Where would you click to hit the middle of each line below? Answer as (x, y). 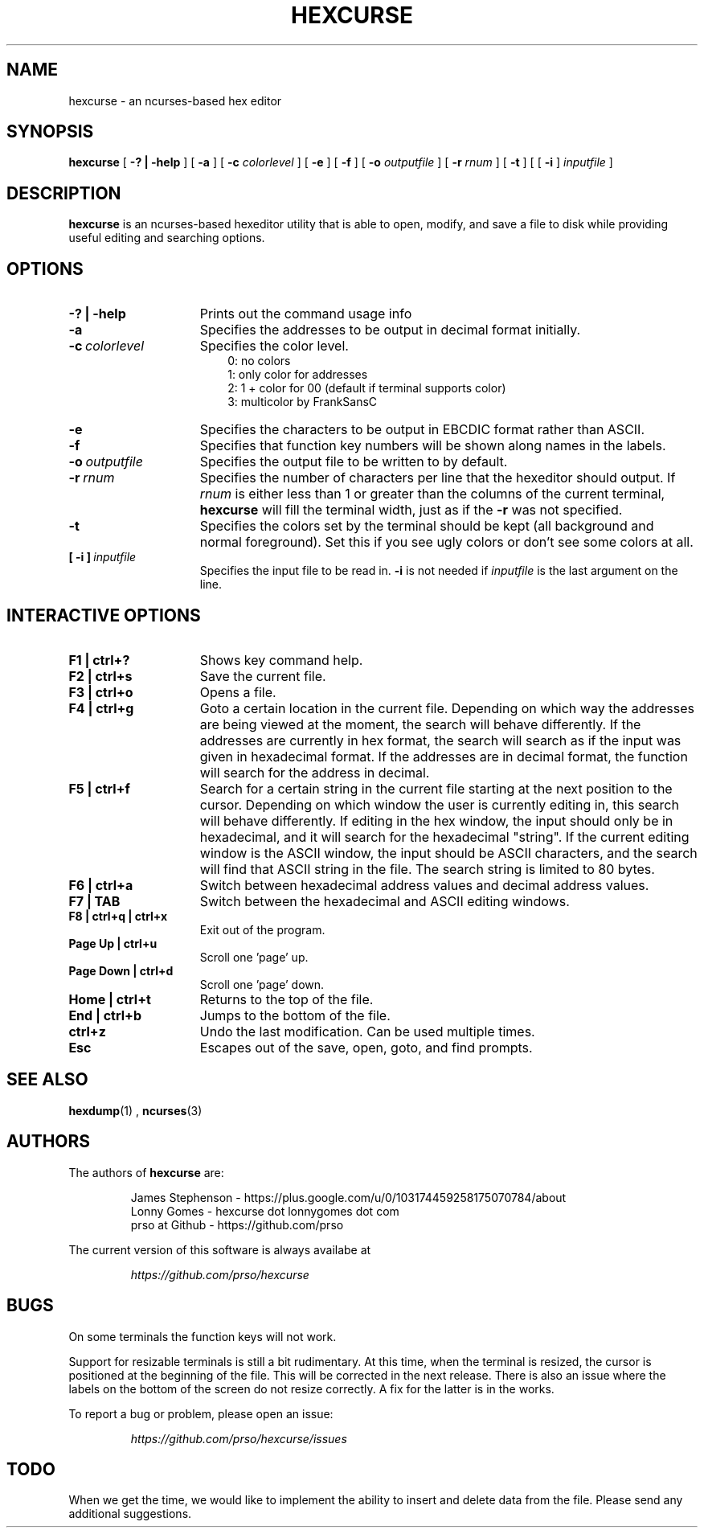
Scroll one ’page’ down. (262, 984)
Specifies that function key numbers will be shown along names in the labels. (433, 446)
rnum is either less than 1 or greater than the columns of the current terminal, (432, 494)
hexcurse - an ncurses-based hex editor (175, 100)
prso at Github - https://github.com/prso (237, 1224)
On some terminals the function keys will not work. (203, 1336)
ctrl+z (87, 1031)
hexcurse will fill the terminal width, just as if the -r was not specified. (411, 510)
